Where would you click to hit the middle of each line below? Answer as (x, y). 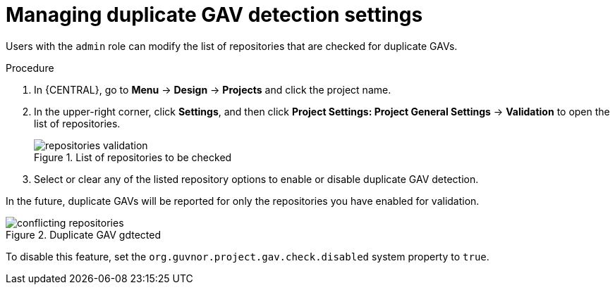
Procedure (30, 68)
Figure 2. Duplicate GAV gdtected (84, 234)
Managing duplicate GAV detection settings (214, 15)
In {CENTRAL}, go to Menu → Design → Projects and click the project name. (213, 89)
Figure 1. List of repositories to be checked (133, 157)
